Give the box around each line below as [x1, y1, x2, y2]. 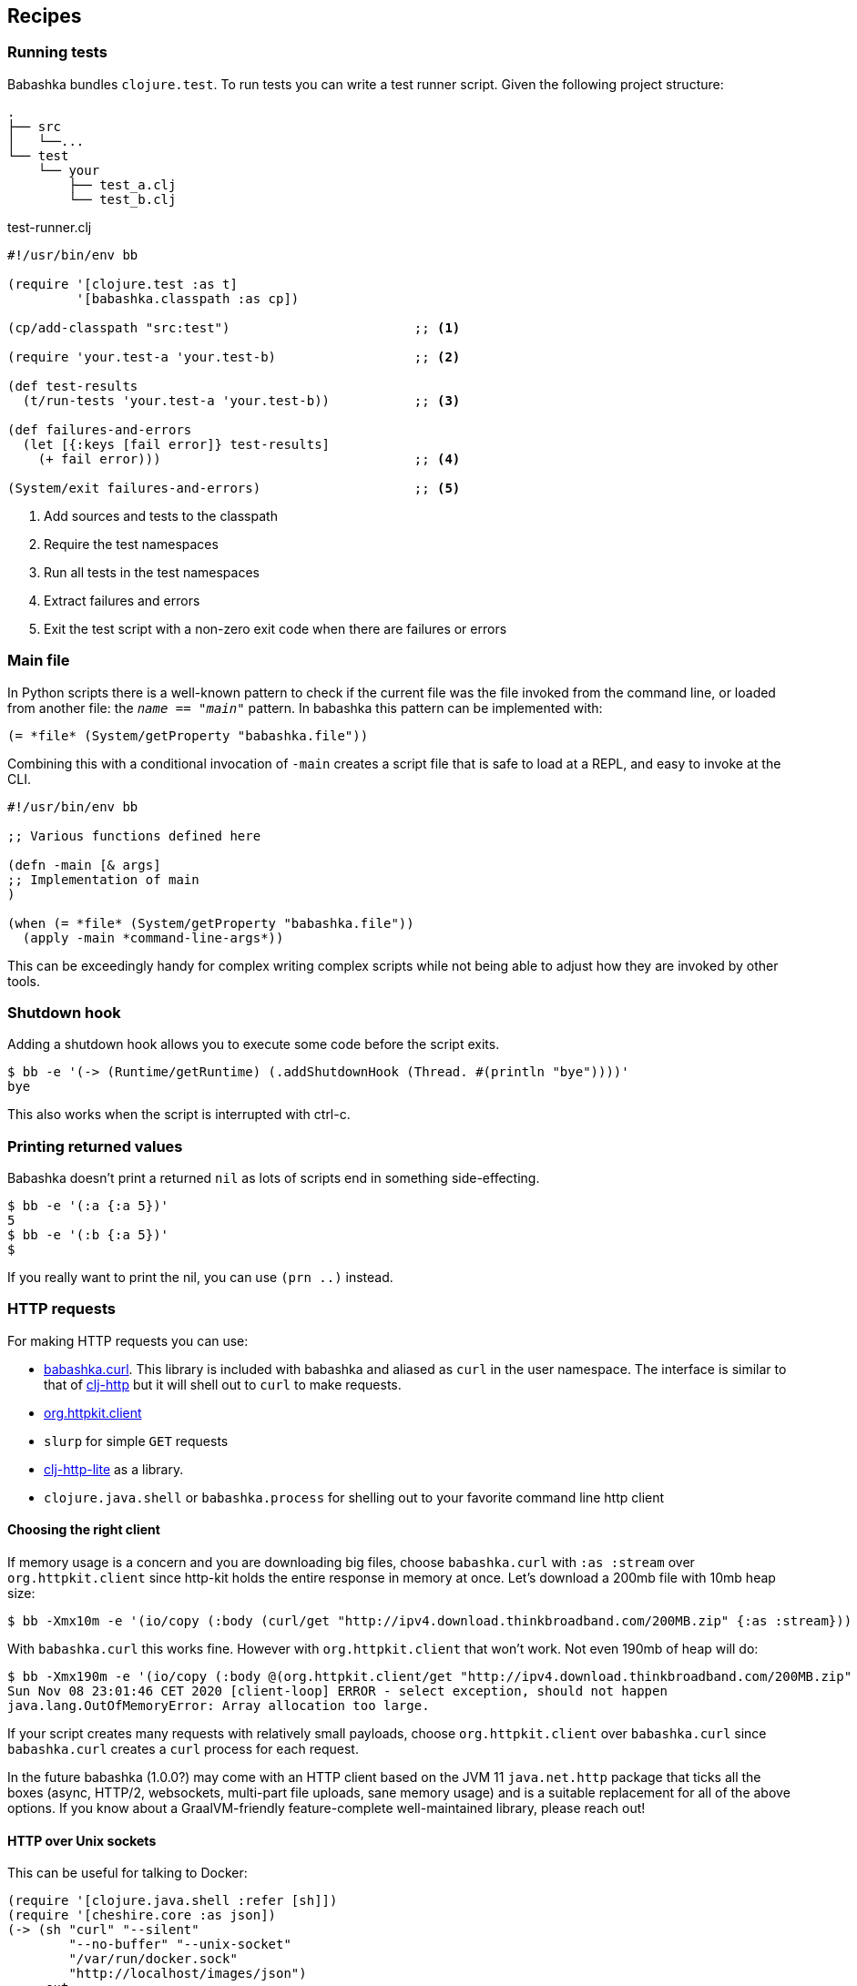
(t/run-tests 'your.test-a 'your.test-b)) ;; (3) [22, 392, 461, 408]
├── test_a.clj [68, 177, 177, 192]
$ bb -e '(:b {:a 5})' [7, 1227, 169, 1243]
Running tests [7, 43, 107, 62]
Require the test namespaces [44, 535, 219, 552]
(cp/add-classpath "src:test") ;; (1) [7, 320, 461, 335]
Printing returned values [7, 1136, 183, 1156]
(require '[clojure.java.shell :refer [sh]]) [7, 1893, 338, 1909]
